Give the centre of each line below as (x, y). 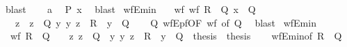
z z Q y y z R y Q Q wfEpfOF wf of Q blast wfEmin (166, 22)
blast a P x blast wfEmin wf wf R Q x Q (130, 9)
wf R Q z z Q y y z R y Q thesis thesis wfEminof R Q (176, 36)
